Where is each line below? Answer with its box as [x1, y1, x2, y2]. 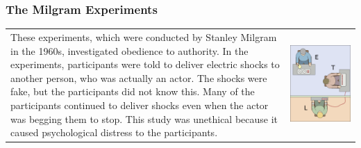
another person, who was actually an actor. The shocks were [10, 70, 267, 85]
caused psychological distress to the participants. [10, 125, 218, 140]
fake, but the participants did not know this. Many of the [10, 84, 255, 99]
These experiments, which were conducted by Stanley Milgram [10, 29, 277, 44]
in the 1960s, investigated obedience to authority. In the [10, 43, 249, 58]
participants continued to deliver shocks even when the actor [10, 97, 269, 112]
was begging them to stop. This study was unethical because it [10, 111, 278, 126]
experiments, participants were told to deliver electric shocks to [10, 57, 280, 72]
